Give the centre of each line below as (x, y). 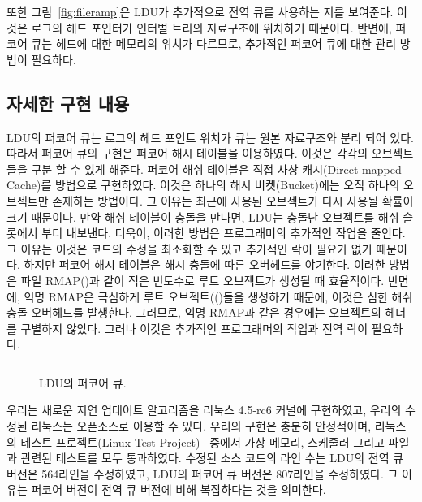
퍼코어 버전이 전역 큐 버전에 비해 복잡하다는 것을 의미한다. (179, 489)
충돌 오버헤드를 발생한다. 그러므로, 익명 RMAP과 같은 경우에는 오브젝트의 (194, 312)
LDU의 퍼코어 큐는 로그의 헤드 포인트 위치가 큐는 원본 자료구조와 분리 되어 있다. (210, 137)
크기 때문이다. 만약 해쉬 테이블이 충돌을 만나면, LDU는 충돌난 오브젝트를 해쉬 (203, 216)
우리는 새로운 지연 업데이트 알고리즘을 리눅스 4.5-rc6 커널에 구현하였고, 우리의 (204, 410)
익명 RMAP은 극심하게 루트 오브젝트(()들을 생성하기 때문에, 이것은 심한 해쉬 (218, 296)
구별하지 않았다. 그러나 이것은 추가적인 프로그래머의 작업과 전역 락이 (194, 328)
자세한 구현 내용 (68, 103)
